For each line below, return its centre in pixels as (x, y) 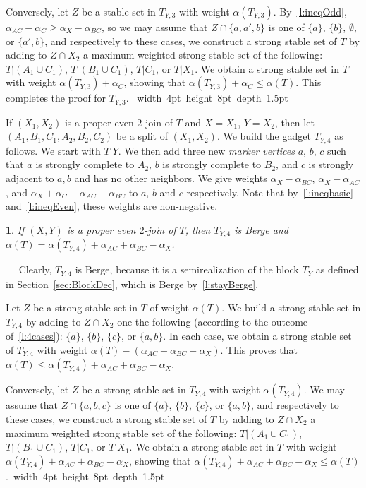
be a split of (142, 136)
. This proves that (259, 349)
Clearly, (35, 269)
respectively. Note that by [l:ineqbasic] (270, 192)
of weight (170, 308)
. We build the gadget (264, 136)
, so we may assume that (154, 27)
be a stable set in (119, 11)
